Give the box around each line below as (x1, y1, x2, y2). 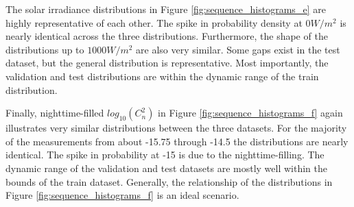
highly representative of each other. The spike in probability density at (5, 15, 303, 29)
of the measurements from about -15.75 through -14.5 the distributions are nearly (5, 134, 349, 148)
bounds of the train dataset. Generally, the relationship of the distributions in (5, 174, 333, 188)
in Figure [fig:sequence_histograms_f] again (158, 106, 343, 120)
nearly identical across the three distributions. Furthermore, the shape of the (5, 29, 328, 43)
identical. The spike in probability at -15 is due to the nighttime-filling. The (5, 147, 324, 162)
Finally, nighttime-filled (5, 106, 104, 120)
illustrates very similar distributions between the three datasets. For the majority (5, 121, 347, 135)
